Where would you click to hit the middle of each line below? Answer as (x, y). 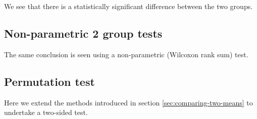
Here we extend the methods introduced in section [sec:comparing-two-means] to (128, 102)
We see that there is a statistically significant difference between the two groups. (128, 6)
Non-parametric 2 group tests (83, 33)
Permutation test (49, 81)
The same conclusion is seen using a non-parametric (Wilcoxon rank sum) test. (126, 54)
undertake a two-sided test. (46, 112)
